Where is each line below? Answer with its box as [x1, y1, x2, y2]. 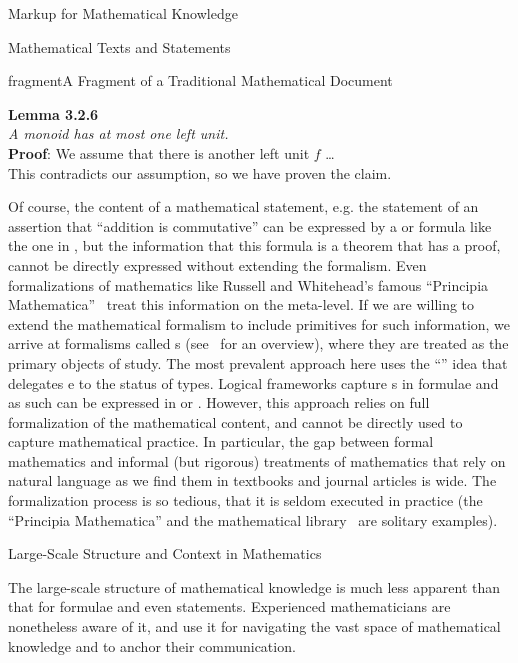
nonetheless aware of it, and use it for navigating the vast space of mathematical [8, 616, 501, 637]
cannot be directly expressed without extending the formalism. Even [8, 254, 427, 275]
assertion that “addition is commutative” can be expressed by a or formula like [8, 215, 492, 236]
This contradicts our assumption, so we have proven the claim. [8, 162, 392, 183]
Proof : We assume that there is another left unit [8, 142, 310, 163]
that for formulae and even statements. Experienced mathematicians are [8, 596, 451, 617]
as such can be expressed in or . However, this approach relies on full [8, 392, 430, 413]
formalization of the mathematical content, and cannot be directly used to [8, 411, 463, 432]
